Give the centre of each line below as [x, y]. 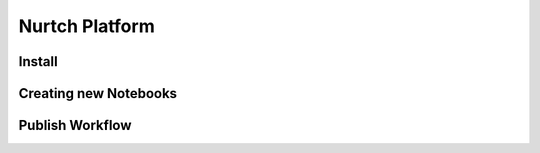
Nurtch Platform [86, 26]
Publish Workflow [75, 125]
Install [38, 61]
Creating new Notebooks [98, 93]
